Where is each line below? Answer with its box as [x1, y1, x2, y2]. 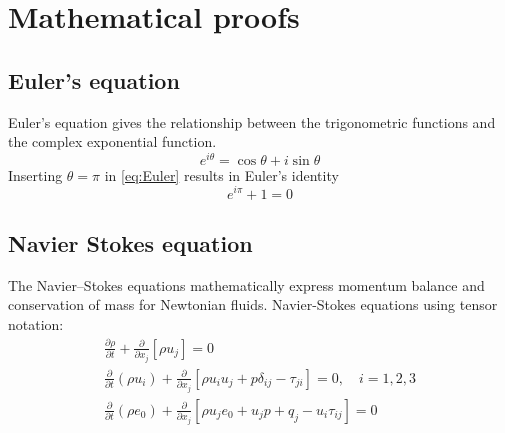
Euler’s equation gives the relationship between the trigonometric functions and [8, 111, 496, 132]
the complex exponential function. [8, 131, 217, 152]
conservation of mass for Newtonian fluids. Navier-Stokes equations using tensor [8, 294, 498, 315]
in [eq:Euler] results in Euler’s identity [104, 164, 339, 185]
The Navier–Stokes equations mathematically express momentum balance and [8, 274, 485, 295]
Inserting [8, 164, 63, 185]
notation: [8, 313, 64, 334]
